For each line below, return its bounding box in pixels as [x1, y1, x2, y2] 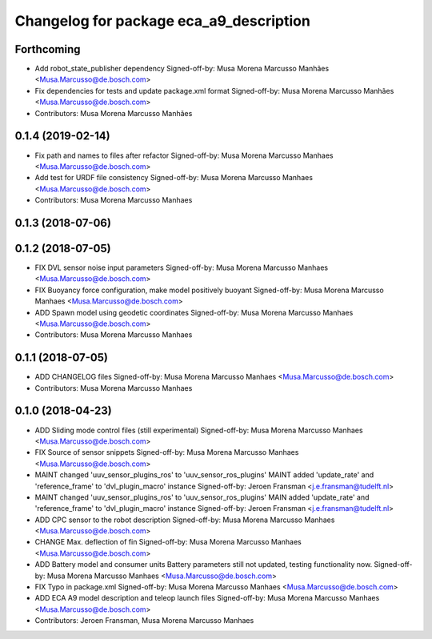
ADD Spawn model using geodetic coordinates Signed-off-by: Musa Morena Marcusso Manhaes [34, 307, 354, 317]
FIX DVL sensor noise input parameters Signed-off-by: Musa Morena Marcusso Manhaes [34, 263, 329, 272]
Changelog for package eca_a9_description [14, 12, 311, 30]
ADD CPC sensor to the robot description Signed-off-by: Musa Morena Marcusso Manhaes [34, 515, 335, 524]
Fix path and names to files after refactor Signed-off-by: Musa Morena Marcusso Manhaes [34, 151, 334, 160]
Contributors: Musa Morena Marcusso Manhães [34, 108, 193, 118]
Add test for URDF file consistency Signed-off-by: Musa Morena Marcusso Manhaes [34, 173, 314, 183]
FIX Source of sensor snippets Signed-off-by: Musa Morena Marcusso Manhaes [34, 448, 299, 457]
